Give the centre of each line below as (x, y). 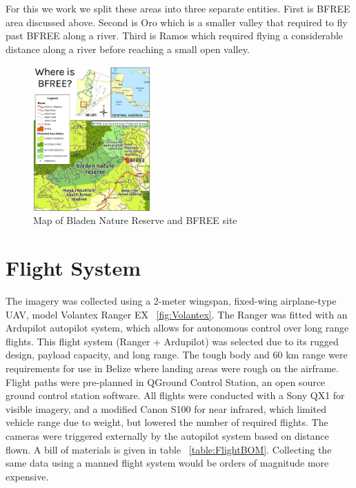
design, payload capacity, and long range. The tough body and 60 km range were (177, 355)
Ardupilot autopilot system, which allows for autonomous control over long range (177, 328)
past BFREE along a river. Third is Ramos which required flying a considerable (175, 35)
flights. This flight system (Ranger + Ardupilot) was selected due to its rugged (172, 341)
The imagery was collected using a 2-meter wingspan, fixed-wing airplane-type (171, 301)
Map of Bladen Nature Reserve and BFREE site (135, 220)
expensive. (27, 476)
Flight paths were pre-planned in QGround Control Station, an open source (166, 382)
